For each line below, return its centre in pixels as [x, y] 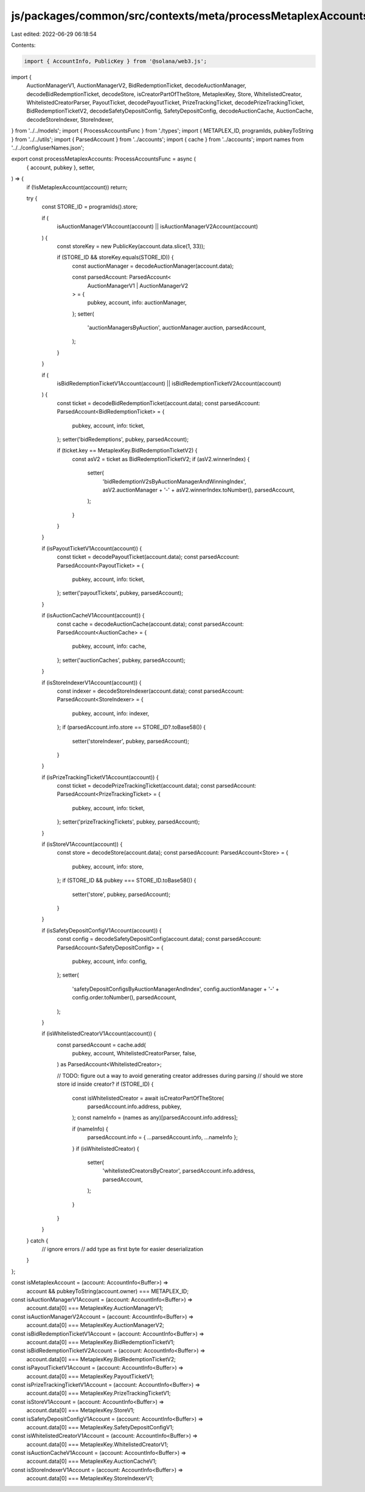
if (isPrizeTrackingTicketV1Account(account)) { [100, 777]
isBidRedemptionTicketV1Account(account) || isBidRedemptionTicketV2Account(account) [169, 384]
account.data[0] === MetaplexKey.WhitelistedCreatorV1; [97, 1444]
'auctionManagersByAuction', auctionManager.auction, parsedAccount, [177, 328]
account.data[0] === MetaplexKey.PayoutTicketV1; [90, 1376]
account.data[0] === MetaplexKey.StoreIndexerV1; [90, 1479]
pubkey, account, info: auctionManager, [137, 303]
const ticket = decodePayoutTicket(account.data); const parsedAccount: [148, 557]
